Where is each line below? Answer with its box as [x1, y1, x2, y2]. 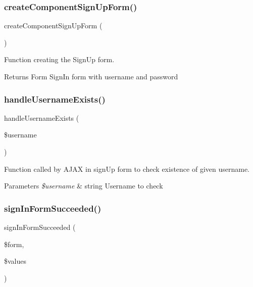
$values [4, 256, 27, 266]
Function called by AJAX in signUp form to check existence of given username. [4, 163, 250, 174]
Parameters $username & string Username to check [4, 180, 163, 191]
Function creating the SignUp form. [4, 54, 115, 65]
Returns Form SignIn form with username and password [4, 71, 178, 81]
